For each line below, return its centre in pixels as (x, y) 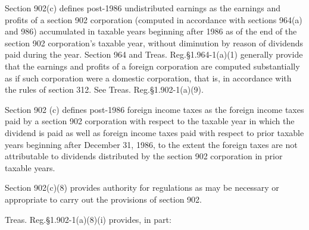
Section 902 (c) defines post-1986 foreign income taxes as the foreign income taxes (154, 109)
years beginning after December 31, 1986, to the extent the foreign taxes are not (151, 144)
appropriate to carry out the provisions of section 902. (104, 199)
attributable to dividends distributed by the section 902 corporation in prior (144, 156)
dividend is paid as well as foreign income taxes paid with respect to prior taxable (154, 132)
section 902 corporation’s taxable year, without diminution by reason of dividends (154, 42)
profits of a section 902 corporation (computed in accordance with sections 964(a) (154, 19)
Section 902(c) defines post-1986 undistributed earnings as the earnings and (143, 8)
